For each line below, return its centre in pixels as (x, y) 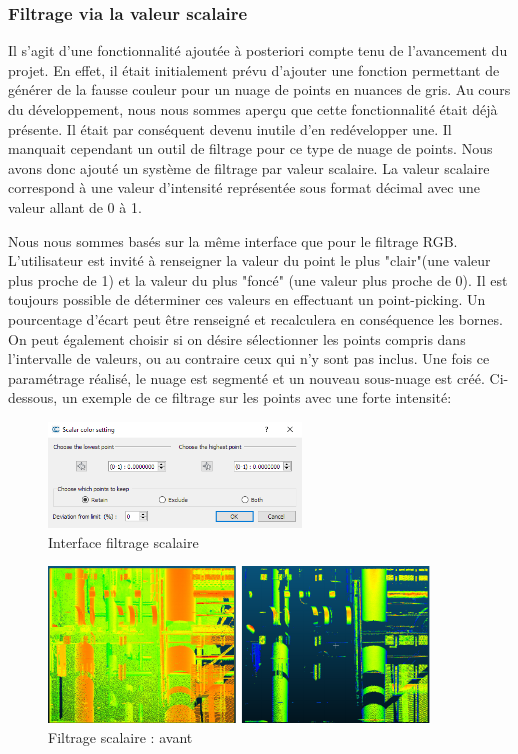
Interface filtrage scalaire (123, 541)
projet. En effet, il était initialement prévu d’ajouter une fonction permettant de (254, 69)
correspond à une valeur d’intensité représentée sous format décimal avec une (244, 187)
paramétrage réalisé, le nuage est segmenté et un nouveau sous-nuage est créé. (246, 377)
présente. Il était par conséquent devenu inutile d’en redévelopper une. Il (230, 128)
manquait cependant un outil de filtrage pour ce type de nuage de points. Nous (250, 148)
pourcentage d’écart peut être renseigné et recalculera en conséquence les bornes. (255, 318)
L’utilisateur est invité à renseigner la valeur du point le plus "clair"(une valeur (249, 260)
